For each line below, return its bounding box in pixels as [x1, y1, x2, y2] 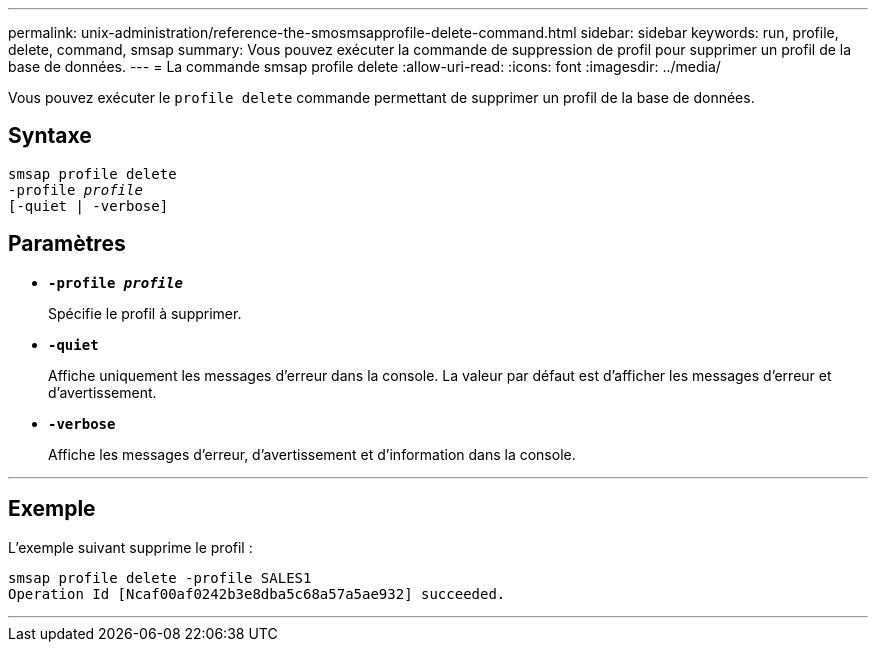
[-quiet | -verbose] [8, 197, 169, 214]
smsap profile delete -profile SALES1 [8, 569, 312, 586]
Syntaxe [8, 123, 92, 149]
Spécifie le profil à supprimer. [48, 304, 242, 322]
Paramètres [8, 231, 126, 257]
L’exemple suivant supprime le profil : [8, 538, 253, 556]
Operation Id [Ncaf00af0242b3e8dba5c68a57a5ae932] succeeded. [8, 585, 506, 602]
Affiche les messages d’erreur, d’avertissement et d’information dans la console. [48, 445, 576, 463]
